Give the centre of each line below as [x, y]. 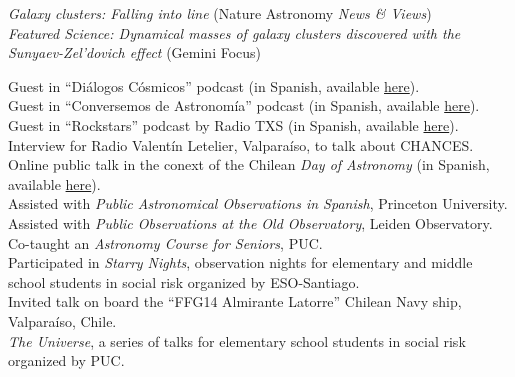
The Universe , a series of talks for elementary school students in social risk [237, 340]
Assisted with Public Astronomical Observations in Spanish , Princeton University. [258, 203]
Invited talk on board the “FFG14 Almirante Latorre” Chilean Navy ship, [235, 301]
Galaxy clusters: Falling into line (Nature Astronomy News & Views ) [220, 13]
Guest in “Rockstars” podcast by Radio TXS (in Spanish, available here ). [233, 124]
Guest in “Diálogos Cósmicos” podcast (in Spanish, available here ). [214, 85]
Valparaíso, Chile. [62, 320]
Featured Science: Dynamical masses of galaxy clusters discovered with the [234, 32]
